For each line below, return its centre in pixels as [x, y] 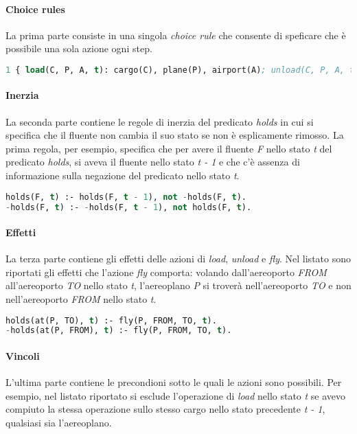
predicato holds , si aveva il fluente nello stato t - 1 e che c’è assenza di [153, 162]
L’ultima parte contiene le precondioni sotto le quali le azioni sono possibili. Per [174, 382]
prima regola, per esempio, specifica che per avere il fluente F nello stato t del [169, 148]
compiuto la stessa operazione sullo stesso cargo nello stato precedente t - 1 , [165, 409]
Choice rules [35, 9]
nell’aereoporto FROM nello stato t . [81, 298]
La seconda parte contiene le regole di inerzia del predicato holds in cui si [160, 121]
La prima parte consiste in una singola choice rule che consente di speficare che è [176, 35]
